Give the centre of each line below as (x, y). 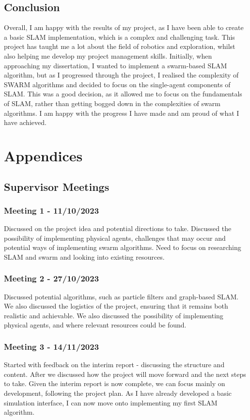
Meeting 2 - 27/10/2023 (52, 278)
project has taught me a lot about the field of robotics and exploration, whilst (120, 46)
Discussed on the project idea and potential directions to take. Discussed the (118, 228)
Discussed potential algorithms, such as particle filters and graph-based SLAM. (121, 296)
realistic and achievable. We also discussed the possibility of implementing (114, 315)
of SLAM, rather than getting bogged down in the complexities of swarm (112, 103)
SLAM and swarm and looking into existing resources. (84, 257)
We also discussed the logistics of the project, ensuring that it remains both (116, 306)
